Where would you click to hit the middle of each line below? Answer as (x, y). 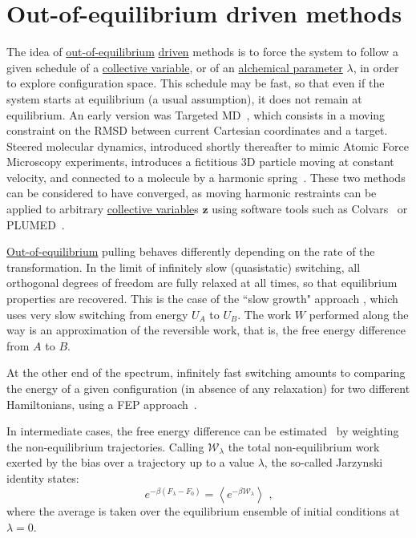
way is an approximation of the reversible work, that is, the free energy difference (206, 330)
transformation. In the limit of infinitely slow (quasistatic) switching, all (184, 267)
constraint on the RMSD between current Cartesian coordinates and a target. (197, 130)
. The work (265, 314)
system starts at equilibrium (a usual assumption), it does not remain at (184, 98)
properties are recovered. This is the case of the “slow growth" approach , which (202, 299)
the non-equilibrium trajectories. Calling (105, 446)
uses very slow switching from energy (97, 314)
